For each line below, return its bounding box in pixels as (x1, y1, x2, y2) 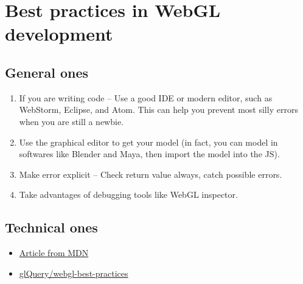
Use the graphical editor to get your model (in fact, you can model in (19, 135, 278, 148)
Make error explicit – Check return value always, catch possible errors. (19, 167, 282, 180)
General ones (5, 63, 89, 81)
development (5, 21, 113, 46)
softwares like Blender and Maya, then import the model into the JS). (19, 147, 280, 160)
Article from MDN (19, 246, 89, 259)
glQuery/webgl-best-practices (19, 266, 128, 279)
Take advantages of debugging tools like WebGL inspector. (19, 188, 238, 201)
